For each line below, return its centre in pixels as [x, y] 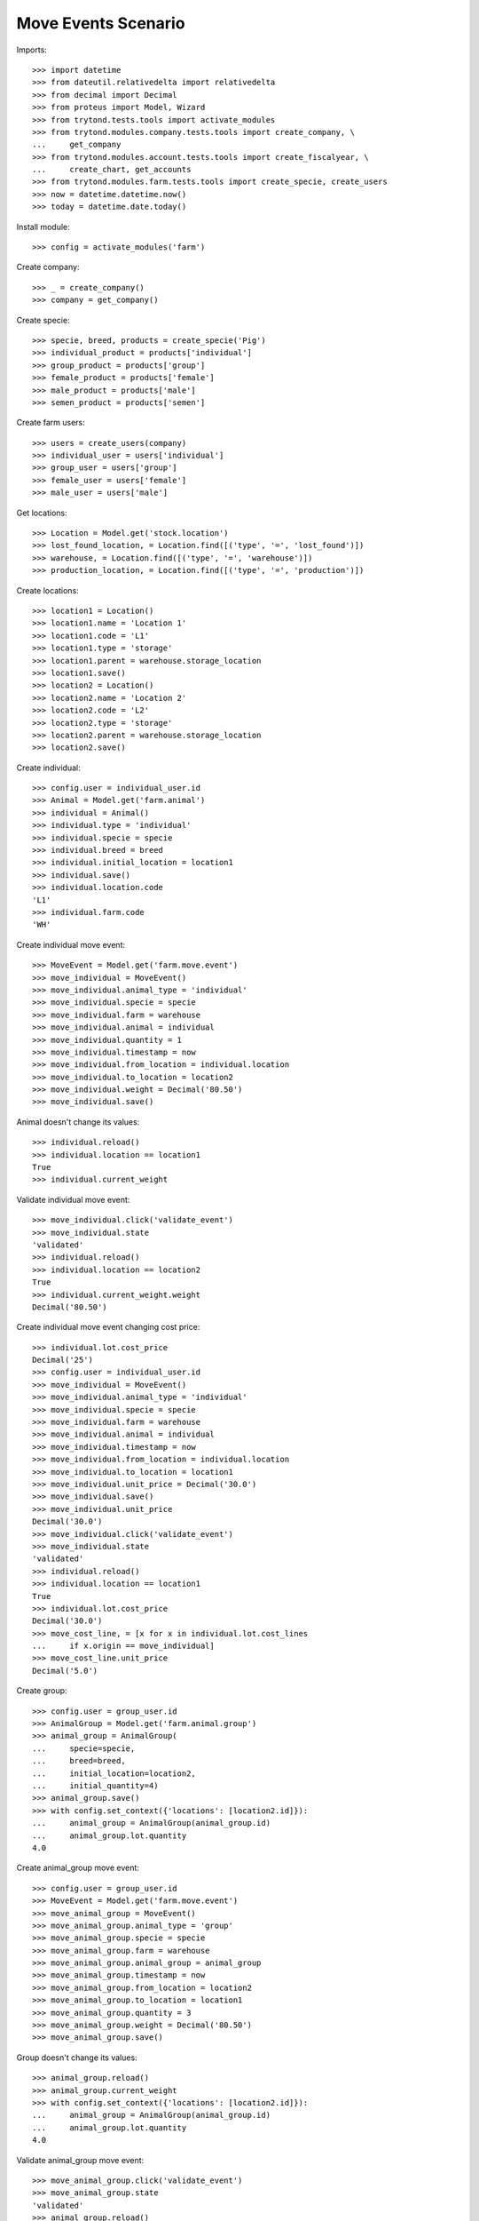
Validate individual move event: [73, 1199]
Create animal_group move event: [78, 1868]
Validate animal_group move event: [80, 2160]
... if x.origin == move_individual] [123, 1646]
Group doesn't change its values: [77, 2058]
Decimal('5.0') [65, 1671]
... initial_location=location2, [114, 1773]
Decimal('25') [63, 1360]
